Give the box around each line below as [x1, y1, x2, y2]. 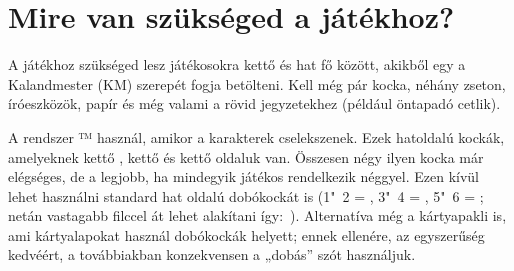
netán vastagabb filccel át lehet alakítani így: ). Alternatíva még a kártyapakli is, [8, 205, 507, 226]
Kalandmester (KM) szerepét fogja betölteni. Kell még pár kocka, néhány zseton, [8, 73, 506, 94]
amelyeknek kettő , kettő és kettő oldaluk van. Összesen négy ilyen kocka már [8, 146, 484, 167]
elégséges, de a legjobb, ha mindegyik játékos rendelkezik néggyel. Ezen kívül [8, 166, 480, 187]
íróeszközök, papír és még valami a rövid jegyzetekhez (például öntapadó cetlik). [8, 93, 501, 114]
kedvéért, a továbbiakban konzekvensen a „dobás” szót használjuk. [8, 244, 416, 265]
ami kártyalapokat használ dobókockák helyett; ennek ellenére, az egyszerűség [8, 224, 485, 245]
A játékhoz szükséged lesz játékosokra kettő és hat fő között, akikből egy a [8, 54, 466, 75]
